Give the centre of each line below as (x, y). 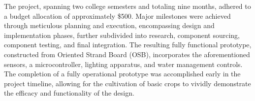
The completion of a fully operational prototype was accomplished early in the (122, 74)
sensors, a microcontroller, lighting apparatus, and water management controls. (123, 64)
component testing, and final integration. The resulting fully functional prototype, (128, 45)
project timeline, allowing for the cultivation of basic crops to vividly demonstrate (127, 83)
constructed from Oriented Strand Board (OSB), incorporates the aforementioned (127, 54)
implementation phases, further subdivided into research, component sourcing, (122, 35)
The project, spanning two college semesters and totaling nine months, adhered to (127, 6)
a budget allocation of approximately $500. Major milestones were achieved (117, 16)
